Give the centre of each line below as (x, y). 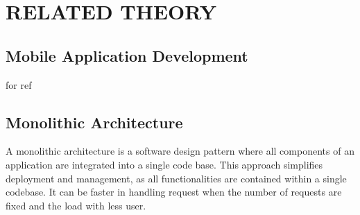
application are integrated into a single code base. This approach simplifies (164, 164)
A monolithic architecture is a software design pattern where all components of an (180, 151)
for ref (19, 84)
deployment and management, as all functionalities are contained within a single (176, 178)
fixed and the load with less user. (76, 205)
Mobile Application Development (127, 55)
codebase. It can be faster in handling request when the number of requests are (174, 192)
